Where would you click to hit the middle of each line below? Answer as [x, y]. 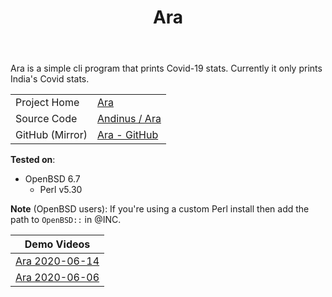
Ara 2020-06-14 [57, 261]
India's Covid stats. [50, 79]
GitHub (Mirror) [51, 135]
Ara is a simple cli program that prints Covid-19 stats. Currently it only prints [166, 68]
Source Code [46, 119]
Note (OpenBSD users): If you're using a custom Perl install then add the [160, 209]
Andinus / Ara [129, 119]
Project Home [47, 103]
